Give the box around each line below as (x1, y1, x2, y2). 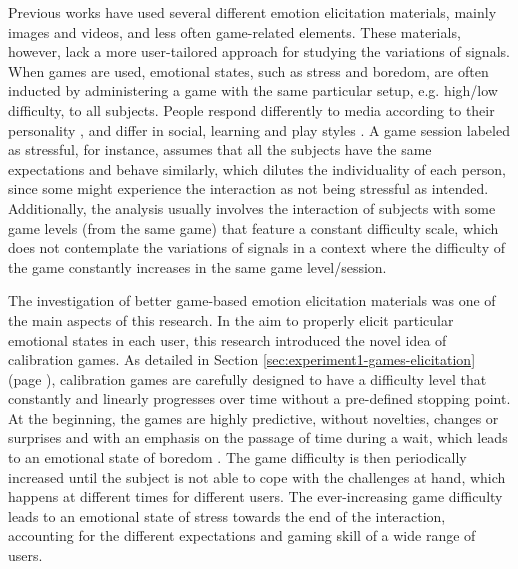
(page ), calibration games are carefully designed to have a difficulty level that (8, 368, 487, 389)
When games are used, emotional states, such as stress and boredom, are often (8, 60, 489, 81)
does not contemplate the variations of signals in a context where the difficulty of (8, 237, 505, 258)
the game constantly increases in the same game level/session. (8, 256, 387, 277)
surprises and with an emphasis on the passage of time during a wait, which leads (8, 427, 508, 448)
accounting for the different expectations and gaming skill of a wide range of (8, 525, 476, 546)
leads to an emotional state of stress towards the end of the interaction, (8, 505, 446, 526)
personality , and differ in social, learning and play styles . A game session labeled (8, 119, 510, 140)
